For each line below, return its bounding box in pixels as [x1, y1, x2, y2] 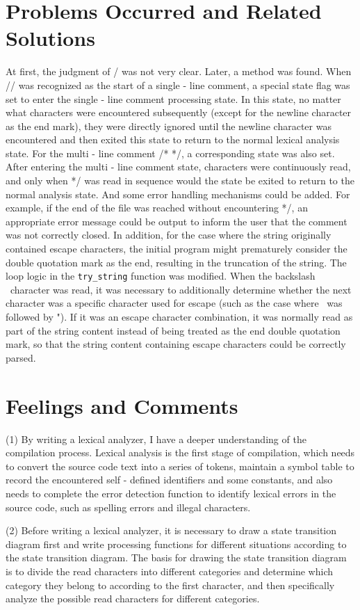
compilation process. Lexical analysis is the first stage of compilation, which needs [6, 445, 355, 460]
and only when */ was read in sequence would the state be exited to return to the [6, 173, 354, 188]
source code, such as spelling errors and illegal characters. [6, 499, 251, 514]
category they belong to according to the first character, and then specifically [6, 577, 335, 592]
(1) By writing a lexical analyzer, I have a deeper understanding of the [6, 431, 306, 446]
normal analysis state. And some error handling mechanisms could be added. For [6, 186, 350, 201]
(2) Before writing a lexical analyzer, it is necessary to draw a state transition [6, 523, 336, 538]
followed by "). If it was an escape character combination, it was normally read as [6, 310, 353, 324]
